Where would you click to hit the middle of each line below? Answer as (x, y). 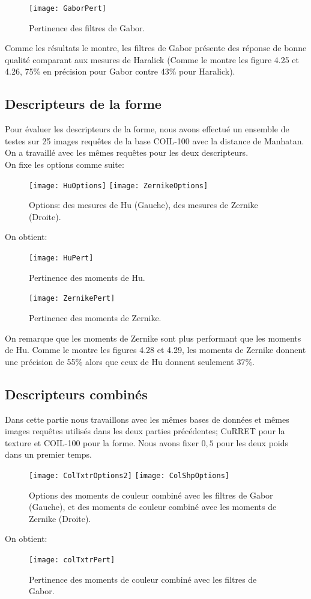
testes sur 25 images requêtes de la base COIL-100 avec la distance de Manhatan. (155, 140)
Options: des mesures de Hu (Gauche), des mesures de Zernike (143, 205)
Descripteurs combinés (76, 394)
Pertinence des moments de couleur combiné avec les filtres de (143, 579)
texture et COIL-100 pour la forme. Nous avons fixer (102, 442)
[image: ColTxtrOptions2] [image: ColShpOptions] (129, 475)
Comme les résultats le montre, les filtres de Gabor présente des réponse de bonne (156, 48)
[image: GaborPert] (68, 8)
